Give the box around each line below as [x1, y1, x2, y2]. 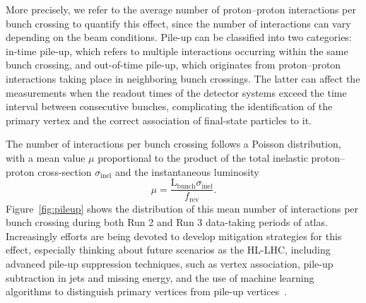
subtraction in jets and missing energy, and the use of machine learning [6, 270, 314, 285]
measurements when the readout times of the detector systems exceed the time [6, 85, 347, 100]
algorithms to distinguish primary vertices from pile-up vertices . [6, 284, 288, 299]
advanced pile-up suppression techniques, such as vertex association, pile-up [6, 256, 333, 271]
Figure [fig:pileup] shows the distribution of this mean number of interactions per [6, 201, 359, 215]
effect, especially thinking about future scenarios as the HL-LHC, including [6, 242, 331, 257]
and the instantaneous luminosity [114, 164, 259, 179]
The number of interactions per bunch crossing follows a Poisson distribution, [6, 136, 341, 151]
